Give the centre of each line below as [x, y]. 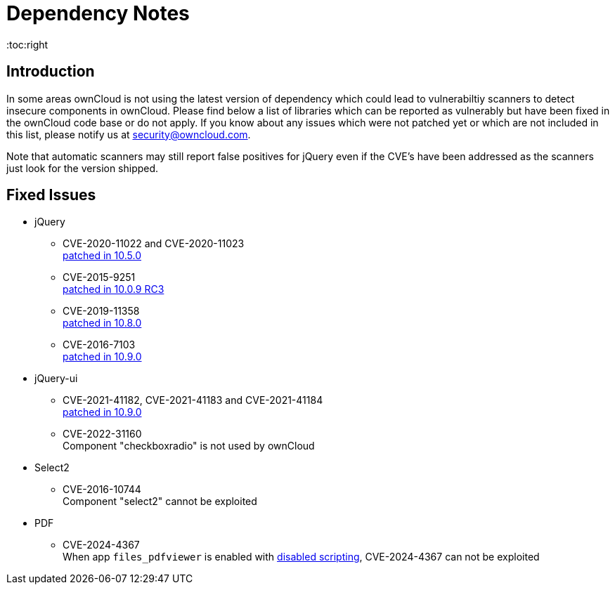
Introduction [51, 72]
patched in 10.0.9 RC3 [114, 289]
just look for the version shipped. [83, 168]
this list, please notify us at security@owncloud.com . [129, 134]
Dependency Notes [98, 13]
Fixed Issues [51, 195]
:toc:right [27, 44]
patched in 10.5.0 [102, 256]
